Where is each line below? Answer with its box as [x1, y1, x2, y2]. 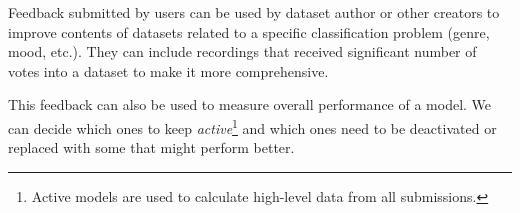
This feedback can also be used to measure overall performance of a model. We [8, 94, 492, 115]
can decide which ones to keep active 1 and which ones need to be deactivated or [8, 114, 497, 138]
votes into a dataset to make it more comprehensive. [8, 60, 329, 81]
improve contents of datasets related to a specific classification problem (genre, [8, 21, 490, 42]
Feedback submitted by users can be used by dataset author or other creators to [8, 2, 500, 22]
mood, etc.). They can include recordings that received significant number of [8, 41, 477, 62]
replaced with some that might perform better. [8, 137, 295, 158]
